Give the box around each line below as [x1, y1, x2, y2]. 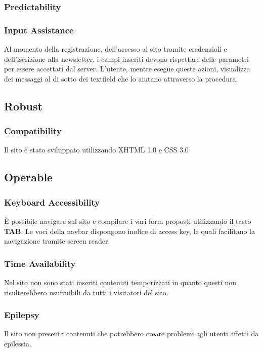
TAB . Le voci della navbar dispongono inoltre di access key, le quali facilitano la [4, 225, 255, 236]
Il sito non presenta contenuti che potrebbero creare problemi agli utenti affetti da [4, 328, 259, 339]
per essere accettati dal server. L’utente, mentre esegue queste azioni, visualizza [4, 63, 250, 74]
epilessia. [4, 338, 31, 349]
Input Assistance [4, 23, 74, 36]
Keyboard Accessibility [4, 195, 100, 208]
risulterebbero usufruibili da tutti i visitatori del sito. [4, 287, 168, 297]
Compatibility [4, 125, 62, 137]
